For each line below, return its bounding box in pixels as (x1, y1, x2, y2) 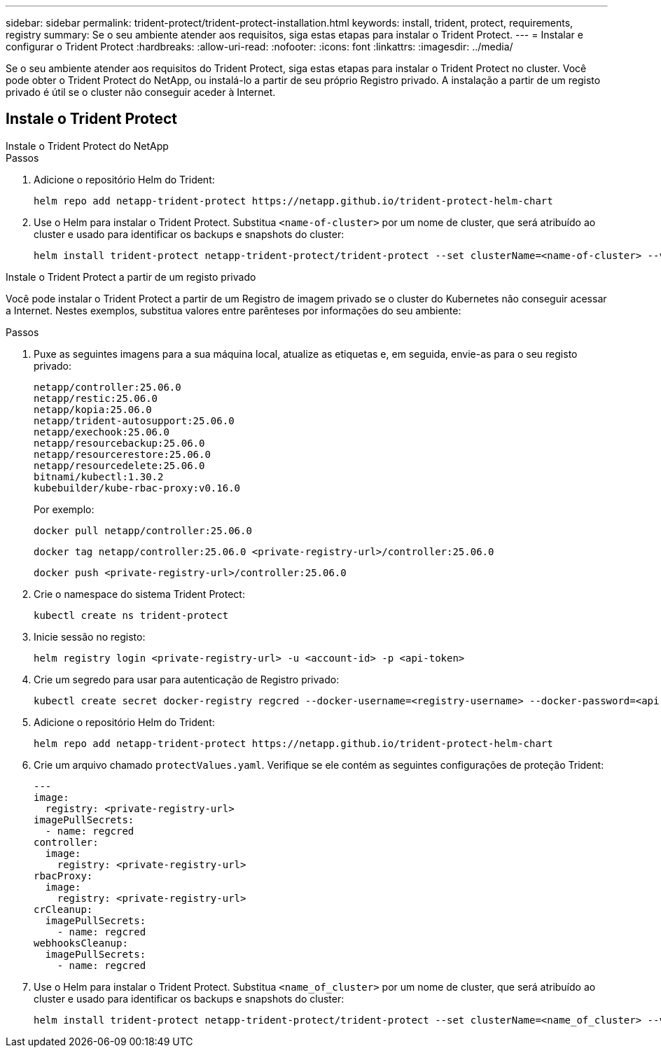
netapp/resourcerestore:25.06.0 (34, 448, 211, 460)
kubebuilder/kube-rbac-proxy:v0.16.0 (34, 482, 241, 494)
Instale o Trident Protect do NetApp (6, 139, 169, 152)
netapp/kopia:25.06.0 (34, 403, 152, 415)
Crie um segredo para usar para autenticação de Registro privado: (34, 673, 340, 685)
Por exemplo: (34, 503, 95, 515)
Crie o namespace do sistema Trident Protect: (34, 587, 245, 600)
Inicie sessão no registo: (34, 630, 146, 643)
